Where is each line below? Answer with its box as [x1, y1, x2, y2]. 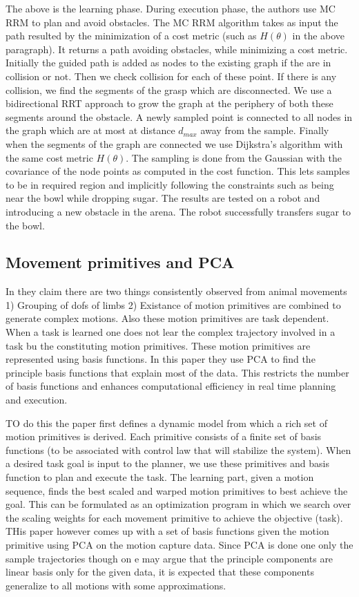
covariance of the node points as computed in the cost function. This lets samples [6, 164, 350, 178]
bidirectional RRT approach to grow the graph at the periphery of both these [6, 96, 333, 111]
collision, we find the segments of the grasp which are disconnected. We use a [6, 82, 332, 97]
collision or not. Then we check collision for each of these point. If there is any [6, 68, 337, 83]
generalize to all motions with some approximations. [6, 578, 226, 592]
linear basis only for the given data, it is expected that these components [6, 565, 314, 579]
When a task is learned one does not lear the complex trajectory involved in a [6, 325, 336, 339]
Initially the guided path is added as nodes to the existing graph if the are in [6, 55, 331, 70]
